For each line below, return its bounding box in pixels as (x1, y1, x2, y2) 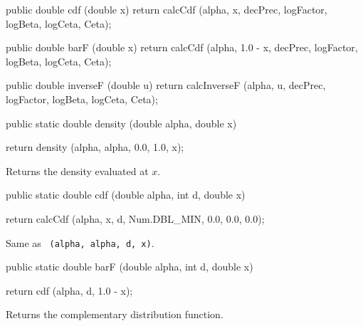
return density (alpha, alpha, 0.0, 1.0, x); (6, 140, 184, 154)
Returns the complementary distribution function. (6, 307, 223, 322)
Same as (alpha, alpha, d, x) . (6, 235, 154, 250)
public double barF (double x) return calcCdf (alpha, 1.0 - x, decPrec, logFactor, (6, 40, 358, 55)
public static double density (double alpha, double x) (6, 115, 237, 130)
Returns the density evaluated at (6, 163, 149, 178)
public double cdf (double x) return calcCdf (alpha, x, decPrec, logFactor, (6, 2, 327, 16)
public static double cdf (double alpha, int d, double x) (6, 187, 246, 202)
